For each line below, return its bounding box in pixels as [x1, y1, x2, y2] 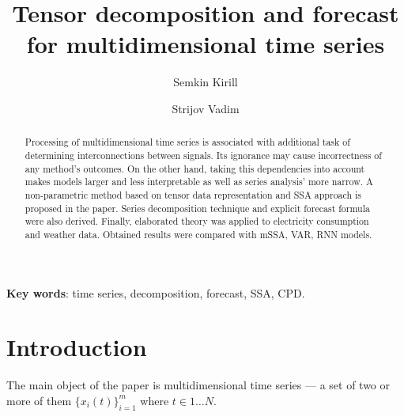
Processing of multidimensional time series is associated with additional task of [25, 135, 350, 149]
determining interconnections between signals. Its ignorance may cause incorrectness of [25, 148, 382, 161]
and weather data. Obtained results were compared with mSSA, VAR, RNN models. [25, 227, 372, 241]
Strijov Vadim [172, 100, 240, 116]
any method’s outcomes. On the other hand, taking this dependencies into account [25, 161, 365, 175]
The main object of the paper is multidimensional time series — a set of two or [6, 377, 391, 393]
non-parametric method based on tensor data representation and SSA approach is [25, 188, 362, 201]
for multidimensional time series [26, 28, 385, 60]
